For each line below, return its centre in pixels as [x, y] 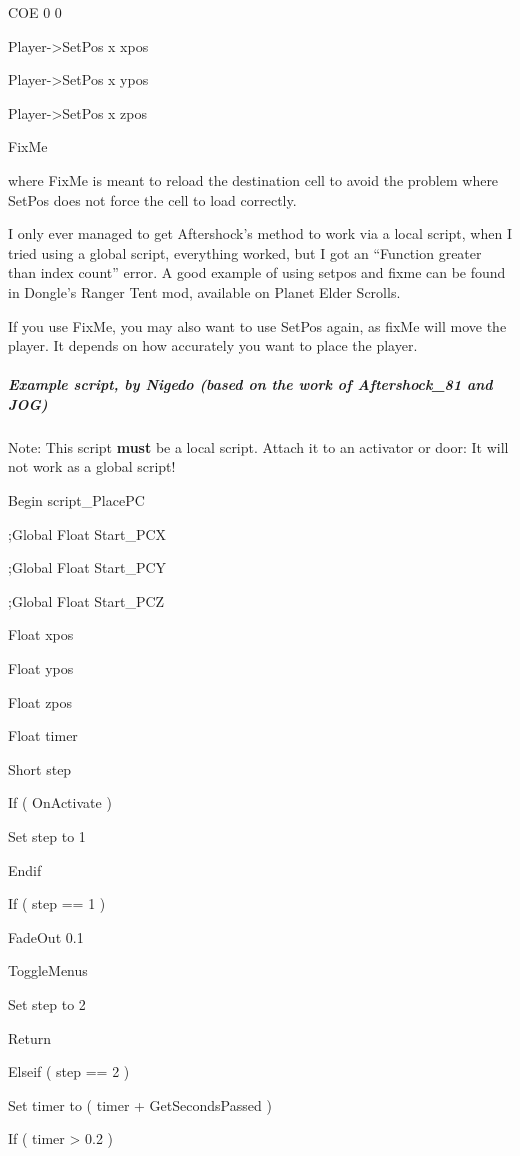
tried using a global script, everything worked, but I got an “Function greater [245, 252]
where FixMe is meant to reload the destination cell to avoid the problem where [253, 179]
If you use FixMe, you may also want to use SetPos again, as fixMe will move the [257, 325]
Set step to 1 [47, 836]
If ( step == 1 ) [57, 903]
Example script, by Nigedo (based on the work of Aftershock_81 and [250, 384]
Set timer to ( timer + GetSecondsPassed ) [140, 1104]
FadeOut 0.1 [46, 936]
